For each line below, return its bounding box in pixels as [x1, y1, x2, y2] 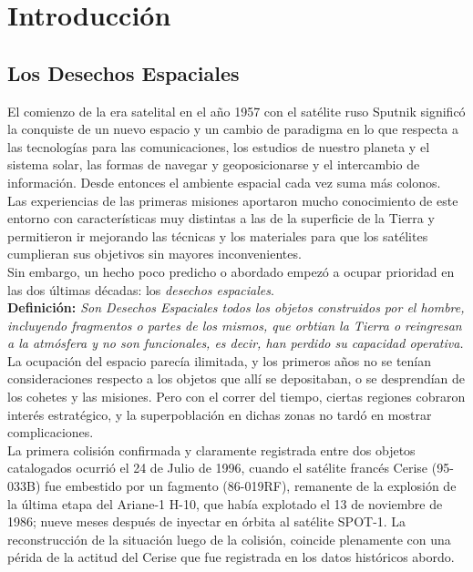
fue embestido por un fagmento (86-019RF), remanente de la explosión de [45, 476, 457, 495]
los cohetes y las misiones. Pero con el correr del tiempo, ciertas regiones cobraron [7, 387, 466, 406]
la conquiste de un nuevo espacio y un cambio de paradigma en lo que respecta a [7, 119, 458, 138]
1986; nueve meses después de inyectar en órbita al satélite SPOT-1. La [7, 512, 406, 531]
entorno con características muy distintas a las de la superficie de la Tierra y [7, 209, 435, 228]
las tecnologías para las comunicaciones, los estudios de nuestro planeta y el [7, 137, 430, 156]
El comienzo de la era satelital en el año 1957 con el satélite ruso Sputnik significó [7, 101, 466, 120]
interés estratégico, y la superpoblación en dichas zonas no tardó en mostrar [7, 404, 432, 424]
